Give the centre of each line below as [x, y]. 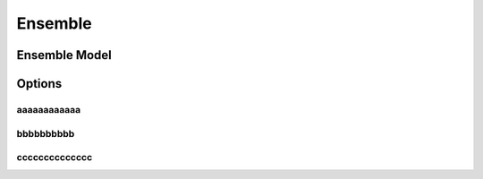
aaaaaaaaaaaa [48, 109]
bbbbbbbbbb [46, 133]
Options [39, 84]
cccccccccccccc [55, 158]
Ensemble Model [64, 55]
